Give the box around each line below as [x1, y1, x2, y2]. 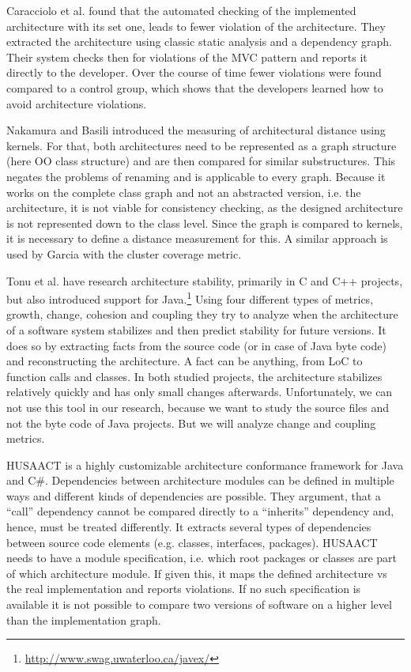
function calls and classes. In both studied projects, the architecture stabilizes [6, 368, 383, 384]
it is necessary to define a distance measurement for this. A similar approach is [6, 230, 388, 247]
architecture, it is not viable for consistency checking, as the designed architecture [6, 199, 403, 216]
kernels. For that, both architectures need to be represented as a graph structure [6, 137, 397, 153]
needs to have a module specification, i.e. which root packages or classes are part [6, 549, 398, 566]
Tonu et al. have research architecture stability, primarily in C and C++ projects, [6, 272, 403, 289]
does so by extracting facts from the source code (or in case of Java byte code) [6, 337, 386, 353]
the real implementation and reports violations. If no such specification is [6, 580, 361, 597]
